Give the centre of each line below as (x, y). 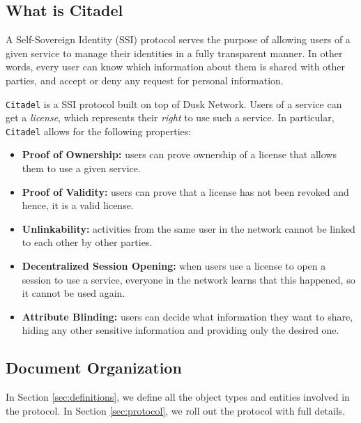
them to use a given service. (81, 168)
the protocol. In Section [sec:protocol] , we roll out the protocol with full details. (176, 410)
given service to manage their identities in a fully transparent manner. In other (174, 53)
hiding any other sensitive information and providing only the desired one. (180, 330)
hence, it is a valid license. (78, 205)
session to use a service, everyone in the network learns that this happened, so (189, 279)
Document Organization (94, 368)
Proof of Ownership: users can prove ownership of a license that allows (179, 154)
